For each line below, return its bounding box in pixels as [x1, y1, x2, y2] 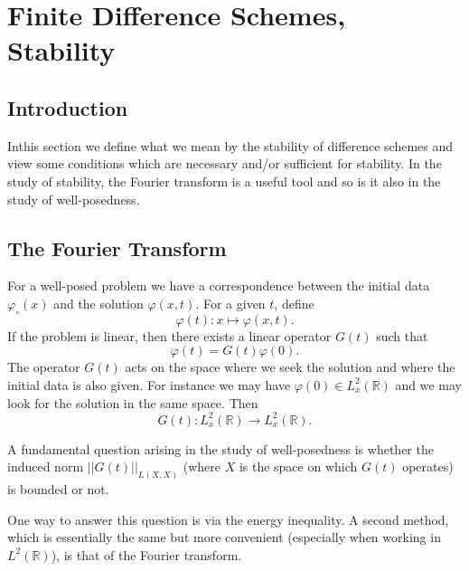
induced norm [7, 457, 84, 476]
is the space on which [239, 457, 358, 476]
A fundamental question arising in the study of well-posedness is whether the [7, 439, 434, 458]
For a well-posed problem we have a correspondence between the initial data [7, 276, 430, 295]
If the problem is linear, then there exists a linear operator [7, 326, 332, 345]
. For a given [195, 293, 266, 312]
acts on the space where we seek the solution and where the [125, 357, 455, 376]
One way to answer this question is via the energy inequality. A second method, [7, 509, 449, 528]
